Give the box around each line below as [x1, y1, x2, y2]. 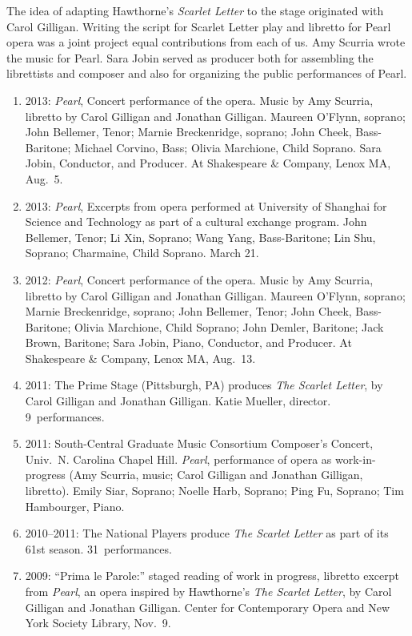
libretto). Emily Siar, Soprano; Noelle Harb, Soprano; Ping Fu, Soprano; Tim [25, 482, 404, 499]
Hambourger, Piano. [25, 497, 125, 514]
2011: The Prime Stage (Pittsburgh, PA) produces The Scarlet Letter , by [25, 376, 383, 393]
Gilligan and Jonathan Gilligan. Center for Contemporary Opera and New [25, 598, 390, 615]
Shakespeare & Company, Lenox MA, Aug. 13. [25, 349, 256, 366]
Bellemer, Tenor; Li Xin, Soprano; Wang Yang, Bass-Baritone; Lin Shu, [25, 228, 376, 245]
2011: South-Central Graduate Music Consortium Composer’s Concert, [25, 435, 374, 452]
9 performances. [25, 408, 105, 425]
